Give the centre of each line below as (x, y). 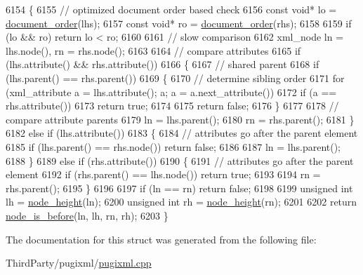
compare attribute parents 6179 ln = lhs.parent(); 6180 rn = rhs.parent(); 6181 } (180, 119)
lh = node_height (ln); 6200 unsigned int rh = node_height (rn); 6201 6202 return (181, 202)
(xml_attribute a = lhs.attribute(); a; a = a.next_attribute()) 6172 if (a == (171, 92)
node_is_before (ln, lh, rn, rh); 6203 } (87, 215)
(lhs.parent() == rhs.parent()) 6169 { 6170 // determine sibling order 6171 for (175, 78)
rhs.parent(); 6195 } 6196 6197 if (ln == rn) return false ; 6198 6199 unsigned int (179, 188)
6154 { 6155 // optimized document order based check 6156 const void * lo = (171, 9)
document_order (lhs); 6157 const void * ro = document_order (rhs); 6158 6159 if (179, 23)
